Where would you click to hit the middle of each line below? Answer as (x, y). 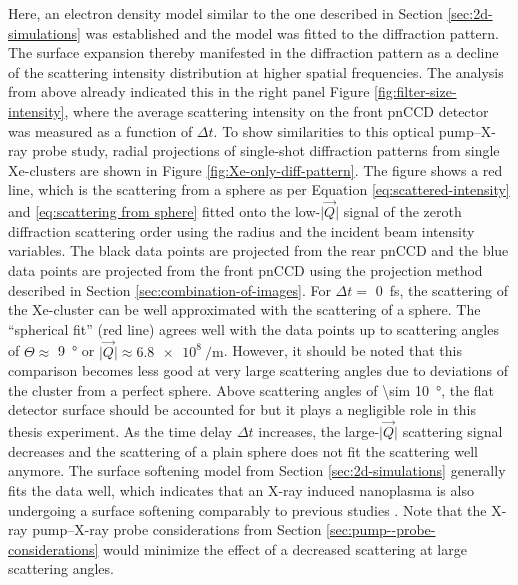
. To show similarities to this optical (324, 130)
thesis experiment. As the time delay (120, 431)
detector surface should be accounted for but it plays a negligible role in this (242, 409)
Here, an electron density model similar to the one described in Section (225, 13)
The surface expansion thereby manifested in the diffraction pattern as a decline (253, 52)
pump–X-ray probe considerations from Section (177, 529)
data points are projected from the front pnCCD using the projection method (245, 269)
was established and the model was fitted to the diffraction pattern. (292, 32)
